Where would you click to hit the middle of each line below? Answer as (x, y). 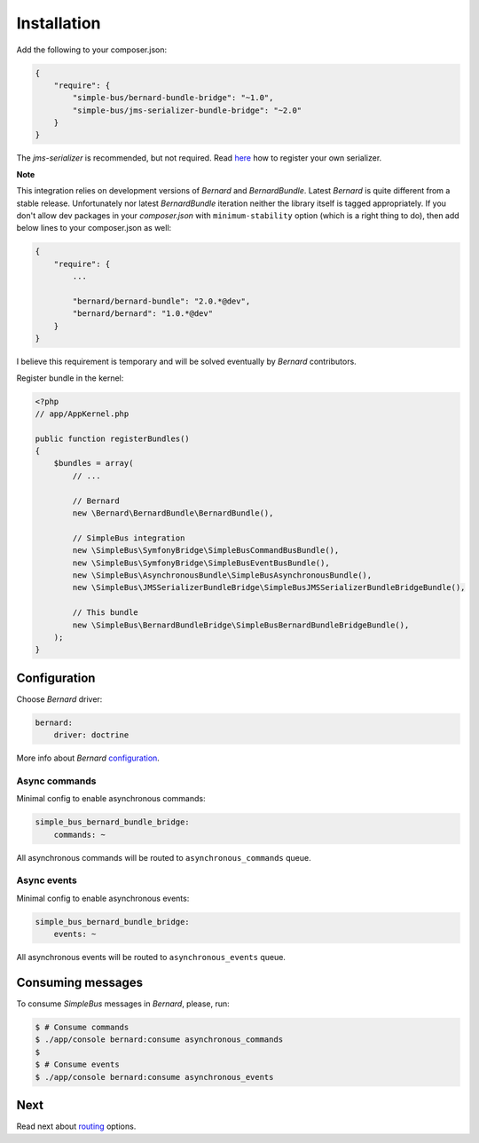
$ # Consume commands (82, 1028)
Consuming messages (80, 982)
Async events (47, 880)
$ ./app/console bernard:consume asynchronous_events (154, 1077)
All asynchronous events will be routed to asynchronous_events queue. (151, 958)
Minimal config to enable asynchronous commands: (111, 799)
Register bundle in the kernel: (70, 378)
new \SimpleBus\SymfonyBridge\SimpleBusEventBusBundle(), (201, 563)
